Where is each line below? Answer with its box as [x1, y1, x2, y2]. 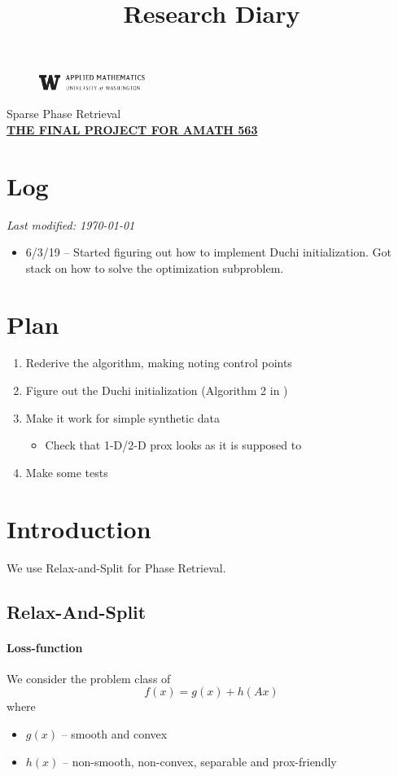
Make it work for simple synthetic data [25, 409, 221, 426]
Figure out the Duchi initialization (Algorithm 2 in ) [25, 382, 288, 399]
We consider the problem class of [7, 669, 171, 686]
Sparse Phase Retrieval [7, 105, 121, 122]
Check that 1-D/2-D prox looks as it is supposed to [45, 436, 302, 454]
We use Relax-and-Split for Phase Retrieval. [7, 559, 226, 576]
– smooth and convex [61, 725, 168, 742]
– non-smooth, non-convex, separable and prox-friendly [63, 752, 337, 769]
